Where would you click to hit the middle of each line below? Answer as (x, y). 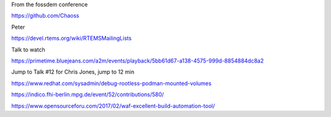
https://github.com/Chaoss (45, 16)
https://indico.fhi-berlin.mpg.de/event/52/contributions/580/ (88, 94)
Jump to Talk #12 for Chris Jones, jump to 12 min (73, 72)
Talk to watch (28, 50)
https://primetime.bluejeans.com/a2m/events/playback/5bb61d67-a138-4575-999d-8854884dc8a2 (138, 61)
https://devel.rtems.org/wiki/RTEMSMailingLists (71, 38)
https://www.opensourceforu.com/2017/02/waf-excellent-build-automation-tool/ (113, 106)
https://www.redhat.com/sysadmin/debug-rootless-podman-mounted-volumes (111, 83)
